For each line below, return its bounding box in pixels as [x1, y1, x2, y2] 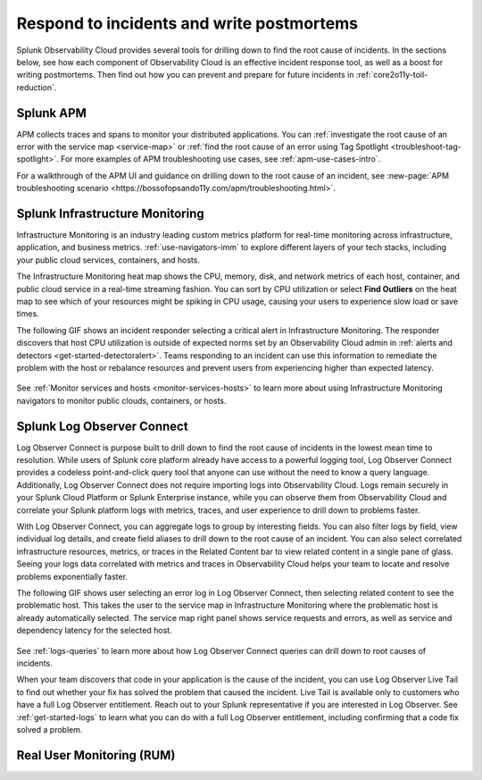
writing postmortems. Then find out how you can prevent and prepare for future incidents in [16, 70, 354, 80]
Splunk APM [16, 105, 87, 121]
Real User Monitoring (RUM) [16, 747, 176, 763]
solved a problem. [16, 724, 83, 734]
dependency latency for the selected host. [16, 625, 173, 636]
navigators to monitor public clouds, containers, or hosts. [16, 395, 227, 406]
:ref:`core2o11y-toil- [355, 70, 428, 80]
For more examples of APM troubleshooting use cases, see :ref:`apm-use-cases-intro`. [60, 154, 381, 164]
